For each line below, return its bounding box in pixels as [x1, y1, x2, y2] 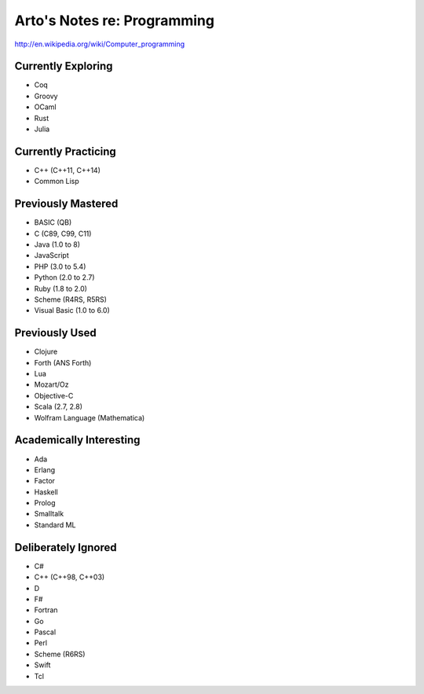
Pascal [34, 627, 57, 637]
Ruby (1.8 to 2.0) [34, 284, 88, 293]
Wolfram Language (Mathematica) [34, 413, 145, 422]
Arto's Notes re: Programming [14, 12, 215, 29]
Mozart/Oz [34, 380, 69, 389]
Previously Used [14, 326, 97, 340]
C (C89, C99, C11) [34, 229, 92, 238]
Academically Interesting [14, 433, 141, 447]
